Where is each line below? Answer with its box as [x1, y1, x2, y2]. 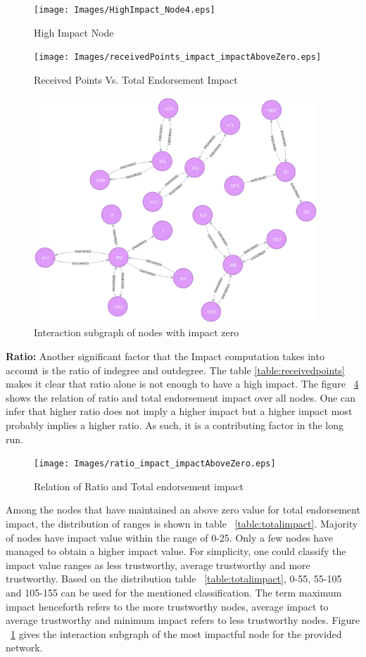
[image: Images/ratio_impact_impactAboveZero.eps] [34, 459, 276, 469]
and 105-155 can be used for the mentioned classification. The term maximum [6, 585, 342, 600]
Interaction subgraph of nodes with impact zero [34, 325, 239, 340]
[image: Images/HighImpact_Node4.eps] [34, 5, 215, 15]
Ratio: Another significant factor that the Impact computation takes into [6, 349, 324, 364]
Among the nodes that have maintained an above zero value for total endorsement [6, 502, 360, 517]
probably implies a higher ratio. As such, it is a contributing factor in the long [6, 418, 344, 433]
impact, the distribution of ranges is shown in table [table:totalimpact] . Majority [6, 516, 358, 531]
